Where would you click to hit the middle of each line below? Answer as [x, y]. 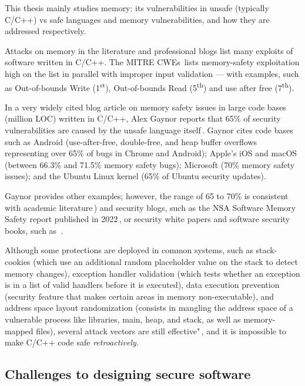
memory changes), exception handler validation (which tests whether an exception [152, 273]
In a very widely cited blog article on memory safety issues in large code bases [145, 107]
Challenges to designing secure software [128, 374]
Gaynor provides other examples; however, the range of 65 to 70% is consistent [147, 195]
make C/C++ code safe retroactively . [72, 342]
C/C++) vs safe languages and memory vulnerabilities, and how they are [137, 19]
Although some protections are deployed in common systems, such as [129, 250]
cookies [18, 261]
